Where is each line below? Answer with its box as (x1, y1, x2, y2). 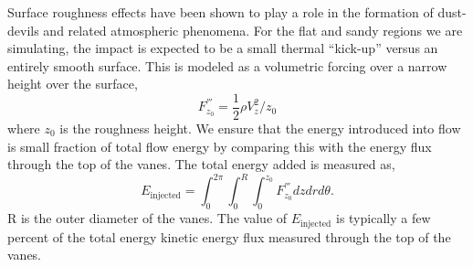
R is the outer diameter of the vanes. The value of (7, 208, 288, 228)
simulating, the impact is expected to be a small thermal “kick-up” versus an (7, 38, 438, 58)
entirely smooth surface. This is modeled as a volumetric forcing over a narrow (7, 56, 447, 75)
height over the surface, (7, 74, 138, 93)
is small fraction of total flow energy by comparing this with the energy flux (7, 136, 432, 155)
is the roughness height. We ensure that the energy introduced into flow (59, 119, 461, 138)
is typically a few (335, 208, 431, 228)
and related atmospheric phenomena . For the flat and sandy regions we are (43, 20, 463, 39)
